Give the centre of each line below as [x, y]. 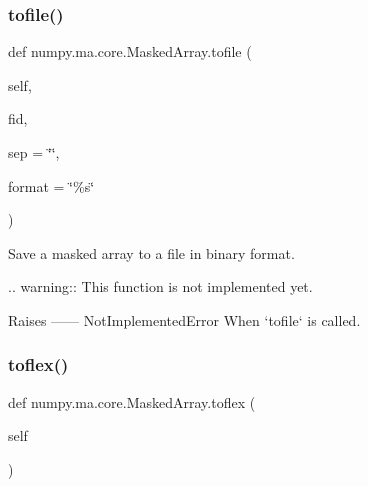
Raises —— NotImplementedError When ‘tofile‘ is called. [184, 319]
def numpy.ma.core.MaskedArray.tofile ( [130, 51]
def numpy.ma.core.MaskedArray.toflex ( [132, 401]
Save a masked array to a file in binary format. [151, 252]
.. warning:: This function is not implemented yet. [160, 286]
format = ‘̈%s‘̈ [51, 185]
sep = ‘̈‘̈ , [34, 152]
